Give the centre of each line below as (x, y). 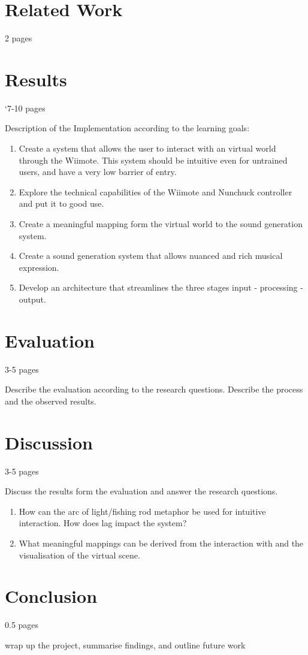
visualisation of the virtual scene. (79, 555)
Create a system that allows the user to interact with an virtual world (147, 148)
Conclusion (51, 596)
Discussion (49, 442)
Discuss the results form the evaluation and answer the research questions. (141, 491)
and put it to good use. (61, 203)
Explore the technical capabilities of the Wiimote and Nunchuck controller (155, 191)
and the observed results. (51, 401)
